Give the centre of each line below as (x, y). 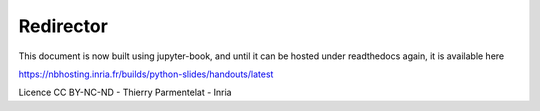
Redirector (63, 26)
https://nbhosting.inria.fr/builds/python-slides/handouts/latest (146, 74)
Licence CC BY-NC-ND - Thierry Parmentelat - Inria (125, 92)
